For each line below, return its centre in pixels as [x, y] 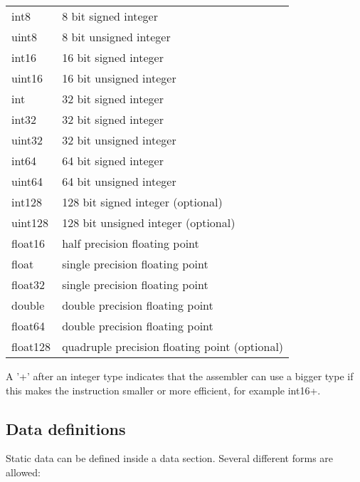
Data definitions [66, 428]
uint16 [27, 78]
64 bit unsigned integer [119, 181]
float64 [28, 326]
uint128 [30, 222]
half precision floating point [131, 243]
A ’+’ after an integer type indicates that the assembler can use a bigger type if [180, 376]
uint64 [27, 181]
